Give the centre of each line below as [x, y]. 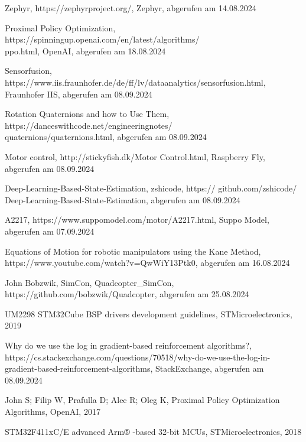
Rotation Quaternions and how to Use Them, [87, 114]
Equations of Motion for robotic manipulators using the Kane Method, [133, 251]
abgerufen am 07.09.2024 [50, 231]
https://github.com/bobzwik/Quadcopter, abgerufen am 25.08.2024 [127, 294]
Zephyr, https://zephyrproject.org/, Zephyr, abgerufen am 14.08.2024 [131, 8]
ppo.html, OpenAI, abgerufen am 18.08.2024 [85, 51]
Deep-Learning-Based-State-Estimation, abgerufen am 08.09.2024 [123, 199]
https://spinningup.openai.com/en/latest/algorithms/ [102, 39]
